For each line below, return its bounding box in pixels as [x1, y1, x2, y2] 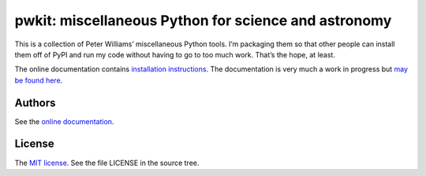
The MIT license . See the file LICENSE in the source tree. [14, 158, 200, 167]
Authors [14, 96, 56, 109]
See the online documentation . [14, 116, 114, 126]
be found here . [14, 75, 63, 85]
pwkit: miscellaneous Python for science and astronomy [14, 12, 392, 29]
